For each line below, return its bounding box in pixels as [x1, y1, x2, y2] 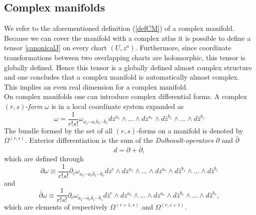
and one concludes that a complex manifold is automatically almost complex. [4, 72, 240, 82]
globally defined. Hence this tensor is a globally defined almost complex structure [4, 62, 252, 72]
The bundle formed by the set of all [4, 125, 113, 135]
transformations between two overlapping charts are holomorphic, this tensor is [4, 52, 246, 62]
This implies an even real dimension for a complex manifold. [4, 81, 188, 92]
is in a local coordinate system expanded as [51, 101, 184, 111]
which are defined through [4, 153, 84, 164]
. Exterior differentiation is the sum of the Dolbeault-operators [25, 135, 214, 145]
